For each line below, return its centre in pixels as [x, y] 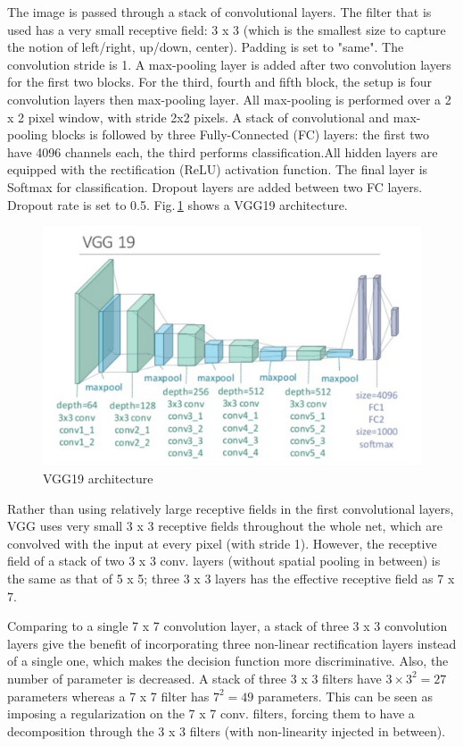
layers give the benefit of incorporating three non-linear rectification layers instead [232, 643]
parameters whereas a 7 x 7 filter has [108, 696]
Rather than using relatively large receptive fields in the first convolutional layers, [231, 508]
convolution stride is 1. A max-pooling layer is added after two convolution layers [229, 64]
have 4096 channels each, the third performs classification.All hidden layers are [223, 151]
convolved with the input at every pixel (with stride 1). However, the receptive [222, 543]
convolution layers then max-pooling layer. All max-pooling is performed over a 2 [229, 99]
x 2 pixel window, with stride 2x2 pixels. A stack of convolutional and [198, 117]
